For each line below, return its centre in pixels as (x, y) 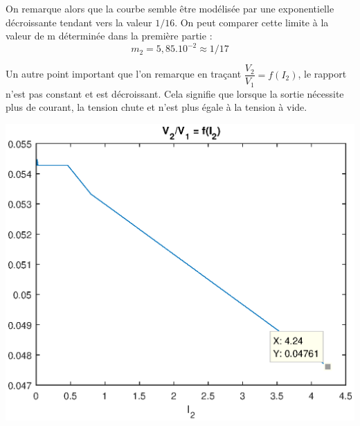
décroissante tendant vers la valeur (79, 22)
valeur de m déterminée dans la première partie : (109, 36)
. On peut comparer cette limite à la (252, 22)
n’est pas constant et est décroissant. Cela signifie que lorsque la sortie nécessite (175, 93)
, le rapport (322, 74)
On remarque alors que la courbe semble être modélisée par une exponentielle (170, 8)
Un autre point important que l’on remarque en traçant (124, 74)
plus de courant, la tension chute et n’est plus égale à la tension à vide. (156, 107)
